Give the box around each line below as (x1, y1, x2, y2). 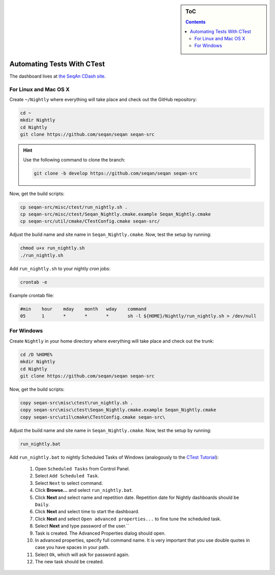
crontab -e (20, 279, 47, 285)
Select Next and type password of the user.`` (35, 523, 129, 529)
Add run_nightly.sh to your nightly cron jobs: (9, 266, 111, 272)
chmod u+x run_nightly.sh (20, 245, 85, 251)
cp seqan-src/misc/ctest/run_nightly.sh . (20, 204, 128, 210)
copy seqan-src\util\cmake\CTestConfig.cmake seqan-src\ (20, 414, 166, 420)
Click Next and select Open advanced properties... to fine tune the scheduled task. (35, 516, 222, 522)
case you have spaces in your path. (35, 544, 109, 550)
